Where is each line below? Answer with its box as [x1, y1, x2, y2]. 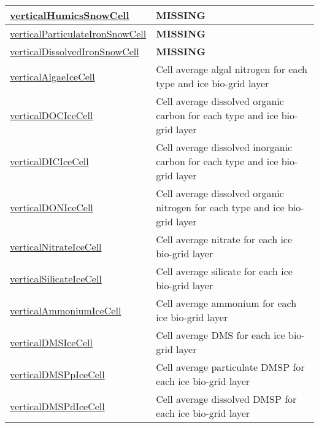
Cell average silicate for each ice [156, 264, 293, 278]
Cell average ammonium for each [156, 296, 297, 310]
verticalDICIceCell [10, 154, 89, 168]
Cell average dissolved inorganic [156, 140, 293, 154]
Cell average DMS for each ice [156, 328, 285, 342]
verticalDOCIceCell [10, 108, 93, 122]
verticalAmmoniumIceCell [10, 303, 121, 317]
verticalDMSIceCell [10, 335, 93, 349]
